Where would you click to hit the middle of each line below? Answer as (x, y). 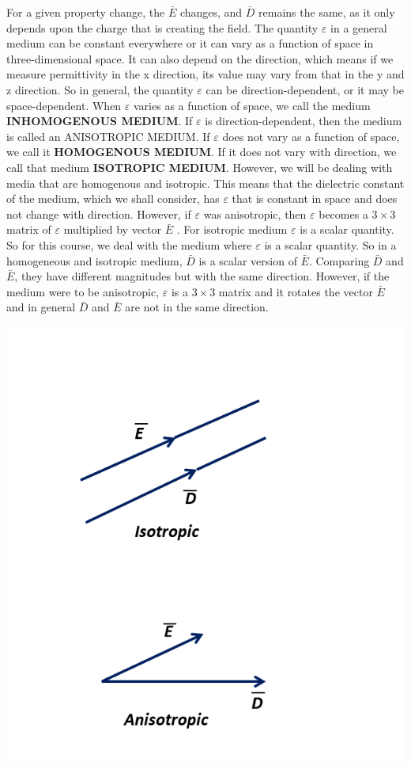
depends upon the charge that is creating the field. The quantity (162, 27)
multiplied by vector (113, 229)
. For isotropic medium (232, 229)
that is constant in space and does (315, 198)
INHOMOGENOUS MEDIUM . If (100, 121)
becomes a (343, 213)
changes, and (211, 12)
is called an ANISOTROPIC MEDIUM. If (108, 136)
